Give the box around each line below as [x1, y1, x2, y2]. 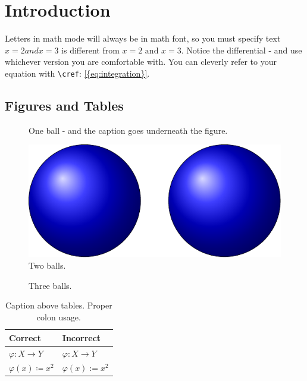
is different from [61, 43, 120, 56]
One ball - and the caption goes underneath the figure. [29, 124, 228, 136]
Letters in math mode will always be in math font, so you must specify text [5, 32, 281, 45]
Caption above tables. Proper [5, 299, 112, 311]
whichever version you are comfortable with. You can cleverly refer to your [5, 55, 277, 68]
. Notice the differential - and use [181, 43, 302, 56]
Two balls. [29, 259, 66, 272]
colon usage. [36, 311, 81, 323]
